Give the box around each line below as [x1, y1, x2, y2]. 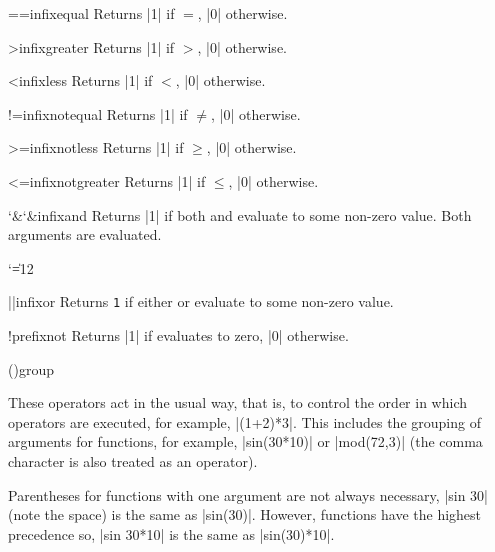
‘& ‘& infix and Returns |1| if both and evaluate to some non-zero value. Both [8, 204, 472, 225]
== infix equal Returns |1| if [8, 3, 175, 23]
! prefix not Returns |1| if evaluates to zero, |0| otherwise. [8, 325, 349, 345]
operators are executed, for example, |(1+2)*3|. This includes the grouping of [8, 411, 481, 432]
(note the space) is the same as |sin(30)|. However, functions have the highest [8, 504, 482, 525]
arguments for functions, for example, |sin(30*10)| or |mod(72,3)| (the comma [8, 431, 483, 452]
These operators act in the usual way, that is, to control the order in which [8, 392, 467, 413]
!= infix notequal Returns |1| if [8, 103, 188, 124]
